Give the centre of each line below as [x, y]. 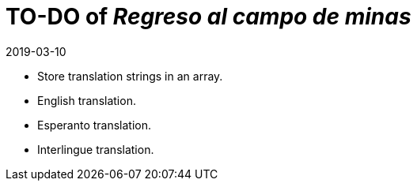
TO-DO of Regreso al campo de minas [208, 17]
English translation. [87, 100]
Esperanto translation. [95, 125]
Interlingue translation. [96, 149]
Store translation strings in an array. [130, 76]
